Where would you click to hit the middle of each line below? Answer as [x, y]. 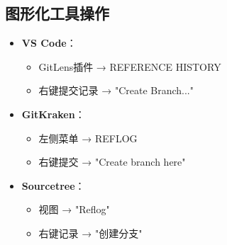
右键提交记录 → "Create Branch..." [116, 90]
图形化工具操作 [57, 13]
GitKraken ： [53, 114]
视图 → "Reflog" [74, 209]
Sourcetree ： [53, 185]
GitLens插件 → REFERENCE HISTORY [130, 66]
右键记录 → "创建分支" [90, 233]
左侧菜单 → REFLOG [88, 138]
